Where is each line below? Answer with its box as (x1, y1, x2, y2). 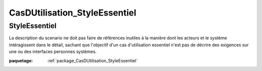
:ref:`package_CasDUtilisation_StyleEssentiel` (47, 57, 138, 63)
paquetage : (9, 57, 33, 63)
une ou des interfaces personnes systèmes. (9, 49, 97, 54)
